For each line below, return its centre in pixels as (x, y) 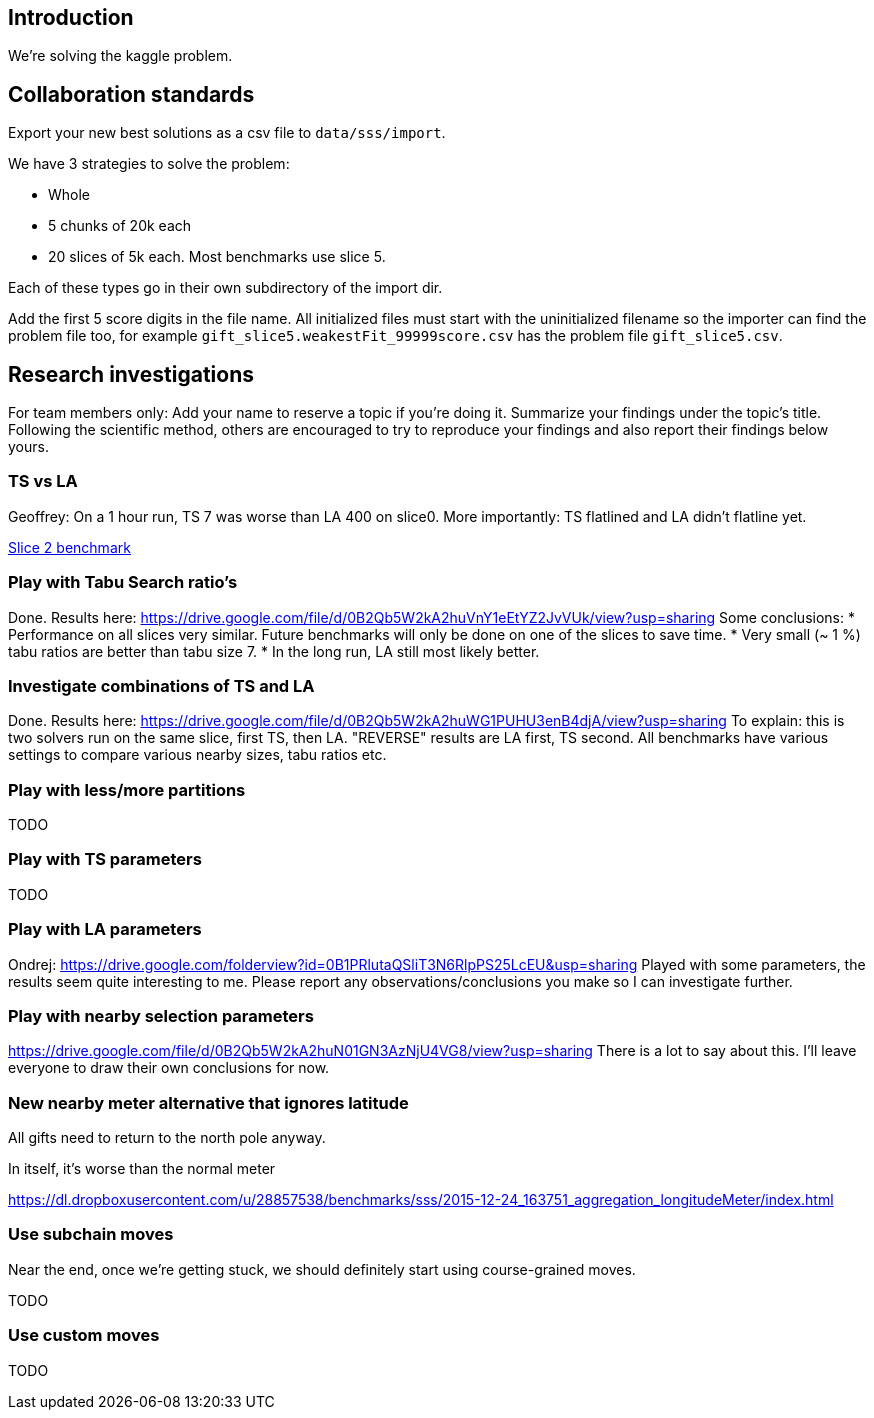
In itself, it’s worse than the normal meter (142, 1169)
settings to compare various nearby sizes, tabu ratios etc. (197, 755)
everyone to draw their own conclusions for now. (169, 1068)
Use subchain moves (91, 1234)
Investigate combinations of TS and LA (161, 685)
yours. (28, 447)
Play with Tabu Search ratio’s (123, 582)
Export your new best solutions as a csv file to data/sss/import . (227, 133)
